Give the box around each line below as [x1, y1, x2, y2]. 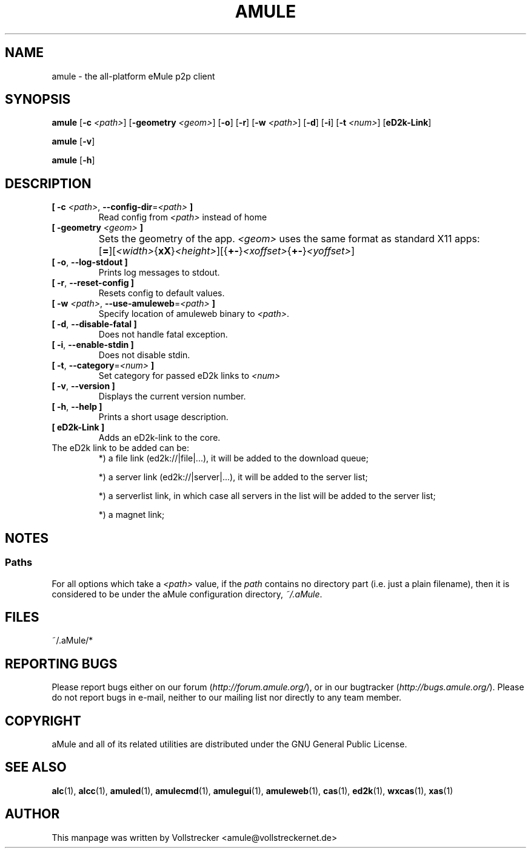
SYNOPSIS [5, 92, 71, 107]
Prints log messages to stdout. [98, 267, 220, 278]
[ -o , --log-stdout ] [52, 257, 128, 268]
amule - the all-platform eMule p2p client [52, 70, 215, 81]
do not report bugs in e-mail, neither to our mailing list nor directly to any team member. [52, 692, 402, 703]
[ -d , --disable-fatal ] [52, 319, 137, 330]
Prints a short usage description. [98, 412, 229, 423]
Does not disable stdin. [98, 350, 190, 361]
